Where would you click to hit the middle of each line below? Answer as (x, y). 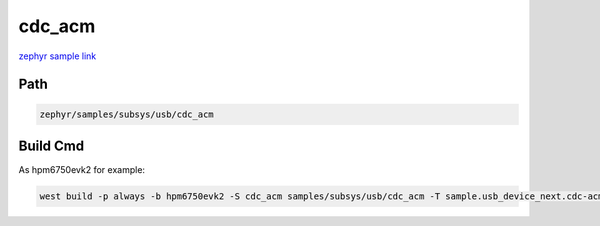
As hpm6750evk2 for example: (81, 170)
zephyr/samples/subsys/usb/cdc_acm (126, 114)
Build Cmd (51, 145)
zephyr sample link (57, 56)
